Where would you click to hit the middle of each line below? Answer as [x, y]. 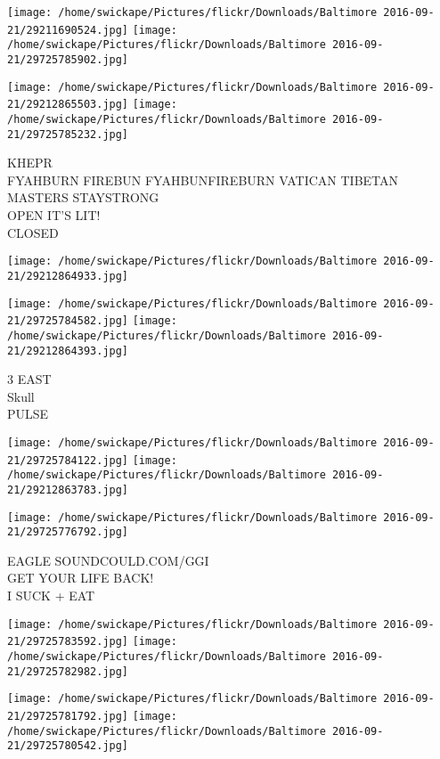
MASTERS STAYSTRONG [83, 197]
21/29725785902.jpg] [68, 59]
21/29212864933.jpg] [68, 276]
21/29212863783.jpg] [68, 490]
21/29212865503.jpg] [68, 105]
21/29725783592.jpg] [68, 642]
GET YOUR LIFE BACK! [81, 578]
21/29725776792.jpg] [68, 532]
